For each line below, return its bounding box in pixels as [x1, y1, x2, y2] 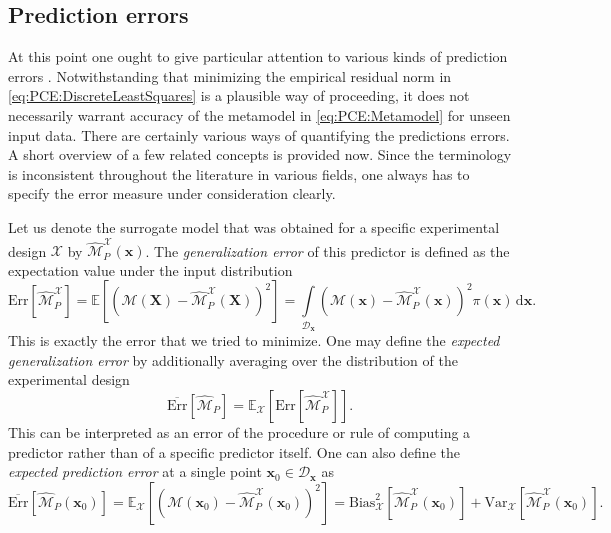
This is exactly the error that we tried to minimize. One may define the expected [8, 330, 500, 351]
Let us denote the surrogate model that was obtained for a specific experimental [8, 216, 500, 237]
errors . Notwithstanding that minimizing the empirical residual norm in [8, 65, 452, 86]
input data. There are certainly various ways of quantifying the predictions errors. [8, 124, 510, 145]
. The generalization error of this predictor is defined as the [145, 240, 510, 261]
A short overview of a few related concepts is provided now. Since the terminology [8, 144, 512, 165]
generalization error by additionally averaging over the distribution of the [8, 349, 458, 370]
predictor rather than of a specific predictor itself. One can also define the [8, 441, 460, 462]
